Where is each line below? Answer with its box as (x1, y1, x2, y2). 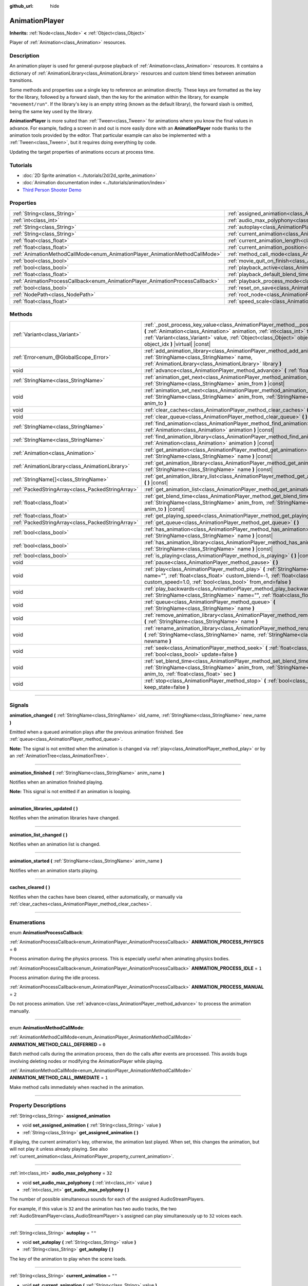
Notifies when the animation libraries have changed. (9, 815, 120, 821)
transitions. (9, 77, 33, 83)
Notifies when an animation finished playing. (9, 779, 104, 785)
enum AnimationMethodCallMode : (9, 1024, 85, 1031)
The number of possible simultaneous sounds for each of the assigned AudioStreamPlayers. (9, 1196, 205, 1202)
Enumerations (9, 919, 46, 926)
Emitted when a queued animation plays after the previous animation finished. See (9, 729, 183, 735)
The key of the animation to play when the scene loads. (9, 1256, 127, 1262)
